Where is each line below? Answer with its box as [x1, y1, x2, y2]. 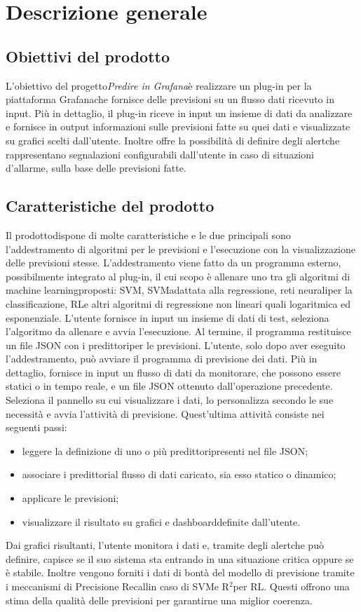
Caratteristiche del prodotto [6, 195, 214, 217]
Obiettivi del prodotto [6, 45, 170, 67]
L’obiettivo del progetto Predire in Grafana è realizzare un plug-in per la [6, 78, 312, 93]
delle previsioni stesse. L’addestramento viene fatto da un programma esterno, [6, 255, 341, 270]
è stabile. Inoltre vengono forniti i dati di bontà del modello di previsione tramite [6, 565, 355, 580]
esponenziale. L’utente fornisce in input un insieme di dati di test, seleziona [6, 310, 329, 325]
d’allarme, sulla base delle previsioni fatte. [6, 161, 186, 175]
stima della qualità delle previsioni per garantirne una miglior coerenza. [6, 592, 313, 607]
